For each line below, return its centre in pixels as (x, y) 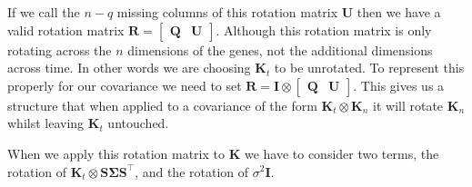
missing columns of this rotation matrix (227, 12)
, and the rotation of (192, 171)
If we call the (44, 12)
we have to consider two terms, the (341, 153)
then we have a (399, 12)
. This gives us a (399, 85)
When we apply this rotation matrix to (116, 153)
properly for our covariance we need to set (125, 85)
